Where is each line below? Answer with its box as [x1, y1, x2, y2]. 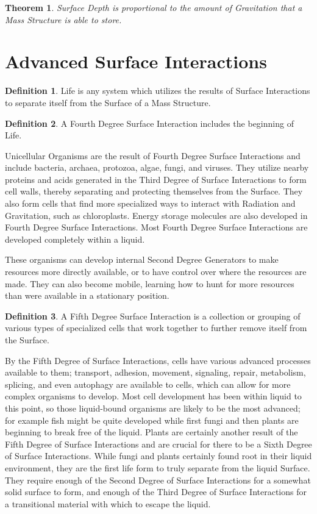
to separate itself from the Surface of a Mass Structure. [5, 96, 211, 109]
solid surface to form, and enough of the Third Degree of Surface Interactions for [5, 485, 307, 498]
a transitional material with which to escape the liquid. [5, 497, 211, 510]
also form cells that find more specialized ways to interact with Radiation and [5, 197, 296, 210]
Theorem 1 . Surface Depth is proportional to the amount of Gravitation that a [5, 1, 302, 13]
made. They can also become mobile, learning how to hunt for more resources [5, 277, 294, 290]
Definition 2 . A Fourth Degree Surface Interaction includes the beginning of [5, 116, 294, 129]
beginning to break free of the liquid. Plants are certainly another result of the [5, 426, 298, 438]
